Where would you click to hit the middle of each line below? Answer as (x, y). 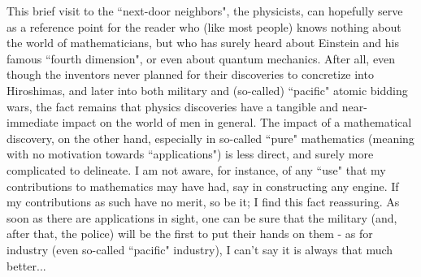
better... (26, 265)
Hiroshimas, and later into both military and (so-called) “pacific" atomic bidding (207, 90)
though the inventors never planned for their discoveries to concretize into (190, 74)
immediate (33, 122)
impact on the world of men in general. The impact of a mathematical (237, 122)
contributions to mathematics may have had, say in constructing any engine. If (203, 186)
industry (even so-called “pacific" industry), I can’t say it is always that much (200, 249)
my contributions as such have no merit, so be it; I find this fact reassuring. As (203, 202)
